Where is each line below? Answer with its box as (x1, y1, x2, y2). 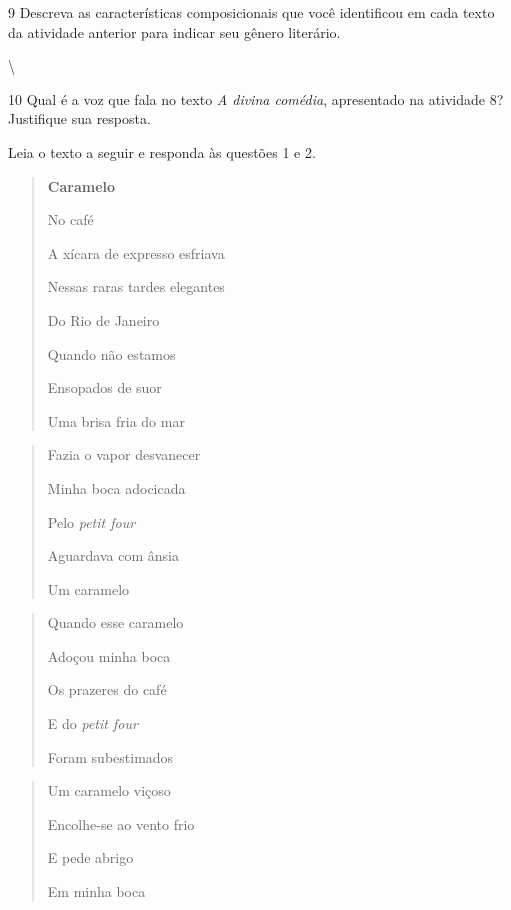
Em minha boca (47, 881, 146, 902)
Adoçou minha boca (47, 645, 171, 666)
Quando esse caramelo (47, 612, 184, 633)
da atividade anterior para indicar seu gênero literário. (8, 21, 341, 42)
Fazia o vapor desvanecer (47, 444, 201, 465)
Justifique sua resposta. (8, 108, 151, 129)
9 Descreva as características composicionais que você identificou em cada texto (8, 2, 495, 22)
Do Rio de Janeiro (47, 309, 160, 330)
